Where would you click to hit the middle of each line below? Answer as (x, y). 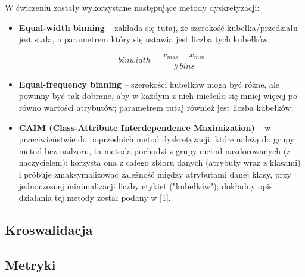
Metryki (30, 264)
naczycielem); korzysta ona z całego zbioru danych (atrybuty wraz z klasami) (160, 162)
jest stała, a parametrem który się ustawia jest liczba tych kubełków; (144, 39)
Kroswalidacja (49, 230)
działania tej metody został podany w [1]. (95, 197)
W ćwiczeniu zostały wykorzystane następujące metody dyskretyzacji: (132, 7)
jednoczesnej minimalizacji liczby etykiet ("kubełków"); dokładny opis (146, 186)
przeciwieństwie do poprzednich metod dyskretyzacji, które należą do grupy (157, 139)
